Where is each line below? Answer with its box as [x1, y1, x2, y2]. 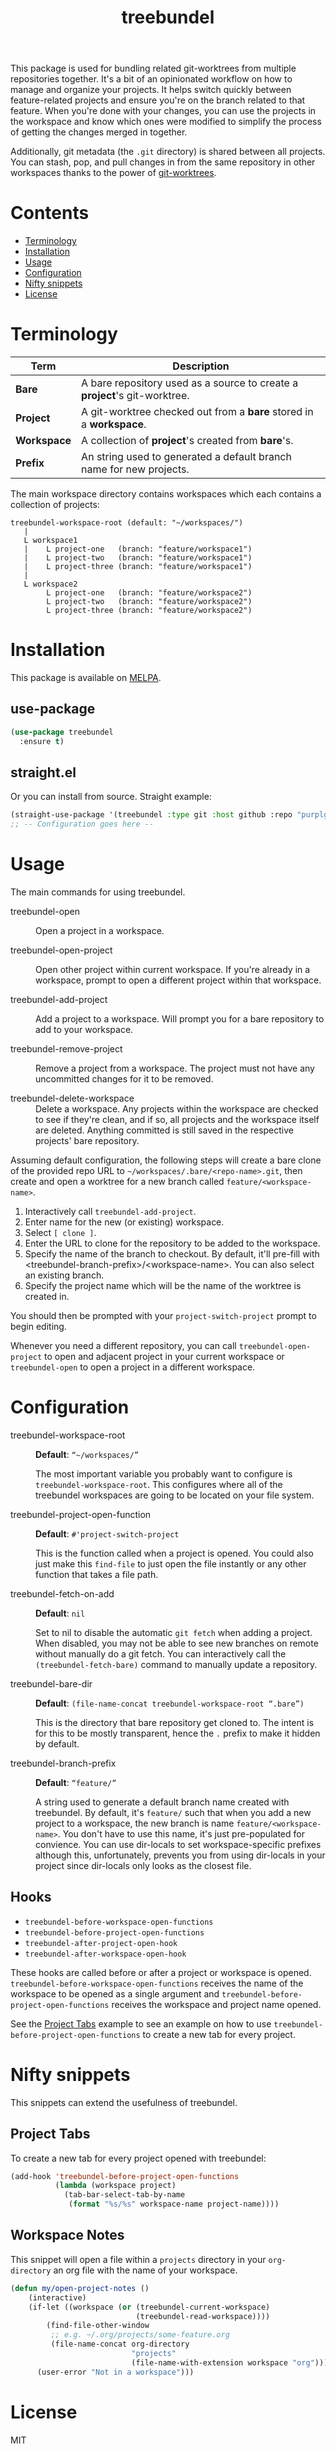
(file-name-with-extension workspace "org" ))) [131, 2357, 329, 2368]
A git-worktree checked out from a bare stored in [81, 405, 314, 419]
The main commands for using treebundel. [10, 886, 186, 898]
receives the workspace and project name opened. [111, 1998, 322, 2010]
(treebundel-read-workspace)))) [135, 2311, 271, 2321]
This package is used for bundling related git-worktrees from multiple [10, 62, 297, 75]
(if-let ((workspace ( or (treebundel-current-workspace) [28, 2302, 271, 2312]
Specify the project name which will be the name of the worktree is [24, 1280, 302, 1292]
